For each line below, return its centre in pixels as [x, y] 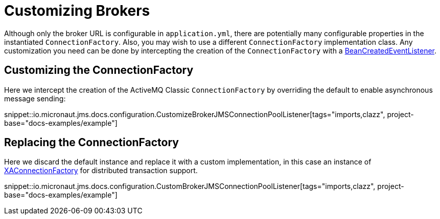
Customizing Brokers [77, 11]
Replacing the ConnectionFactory [91, 143]
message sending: [35, 98]
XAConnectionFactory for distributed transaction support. [101, 171]
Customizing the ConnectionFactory [99, 70]
